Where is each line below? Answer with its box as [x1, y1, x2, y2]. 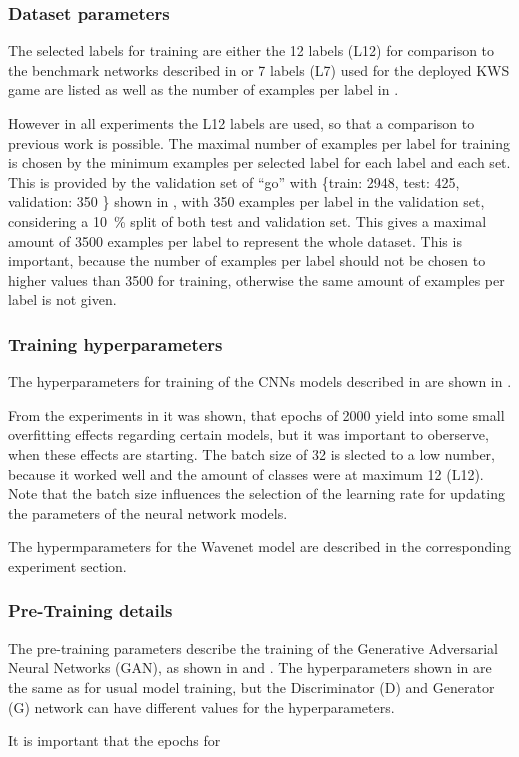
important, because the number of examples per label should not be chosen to [8, 250, 486, 271]
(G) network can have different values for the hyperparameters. [8, 696, 395, 717]
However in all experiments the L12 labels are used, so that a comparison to [8, 113, 475, 133]
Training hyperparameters [8, 331, 223, 356]
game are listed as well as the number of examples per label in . [8, 79, 399, 100]
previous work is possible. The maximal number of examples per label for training [8, 132, 510, 153]
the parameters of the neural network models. [8, 502, 288, 523]
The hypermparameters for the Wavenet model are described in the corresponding [8, 536, 511, 557]
